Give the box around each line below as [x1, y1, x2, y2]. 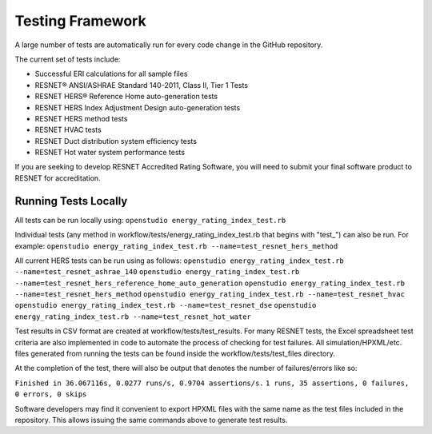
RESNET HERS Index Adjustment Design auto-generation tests [34, 102, 241, 112]
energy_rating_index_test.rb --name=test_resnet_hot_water [14, 312, 252, 321]
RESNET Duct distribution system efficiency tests [34, 136, 198, 145]
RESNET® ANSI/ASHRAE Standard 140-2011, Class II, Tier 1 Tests [34, 80, 248, 90]
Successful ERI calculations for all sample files [34, 69, 188, 79]
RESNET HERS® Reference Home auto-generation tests [34, 92, 218, 102]
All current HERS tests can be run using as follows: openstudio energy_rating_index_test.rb [14, 256, 344, 265]
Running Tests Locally [14, 194, 128, 208]
